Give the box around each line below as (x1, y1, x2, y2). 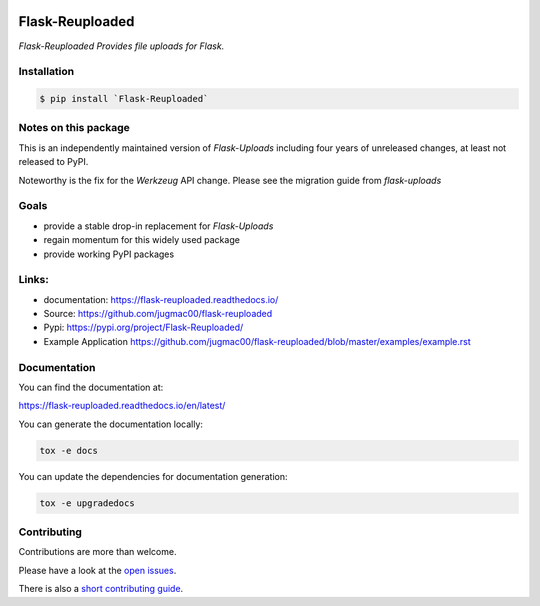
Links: (18, 273, 49, 287)
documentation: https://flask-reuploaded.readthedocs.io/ (43, 293, 279, 305)
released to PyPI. (18, 156, 89, 168)
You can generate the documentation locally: (18, 418, 204, 430)
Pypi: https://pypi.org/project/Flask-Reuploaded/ (43, 321, 244, 334)
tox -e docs (39, 445, 99, 456)
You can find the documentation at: (18, 381, 164, 393)
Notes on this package (18, 121, 130, 135)
